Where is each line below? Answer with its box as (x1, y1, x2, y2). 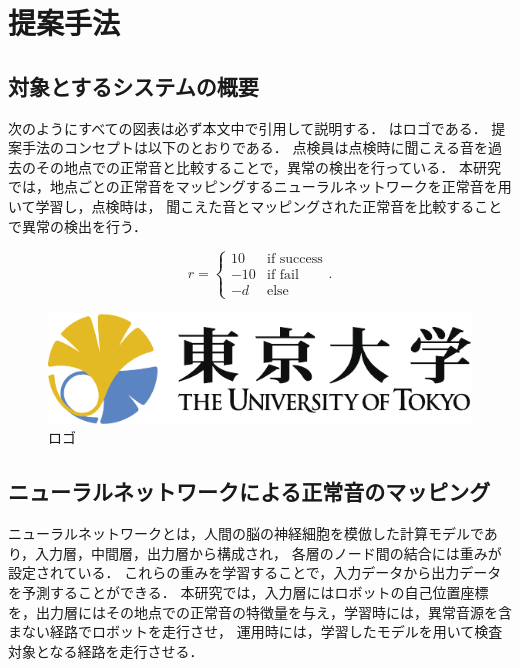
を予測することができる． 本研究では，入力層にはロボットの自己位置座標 (8, 581, 489, 602)
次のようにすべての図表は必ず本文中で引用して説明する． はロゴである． (8, 117, 487, 138)
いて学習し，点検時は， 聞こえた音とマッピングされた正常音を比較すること (8, 195, 503, 216)
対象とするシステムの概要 (8, 70, 259, 101)
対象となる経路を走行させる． (8, 640, 204, 661)
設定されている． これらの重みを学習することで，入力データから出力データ (8, 562, 502, 583)
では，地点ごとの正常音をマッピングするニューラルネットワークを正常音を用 (8, 176, 512, 197)
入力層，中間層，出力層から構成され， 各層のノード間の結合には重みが (35, 542, 502, 563)
